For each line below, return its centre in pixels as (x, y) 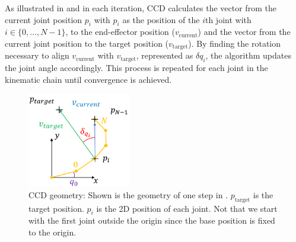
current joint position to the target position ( (87, 43)
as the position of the (161, 19)
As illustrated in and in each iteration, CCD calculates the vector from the (141, 8)
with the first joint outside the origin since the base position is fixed (152, 220)
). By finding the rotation (235, 43)
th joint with (228, 19)
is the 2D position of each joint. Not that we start (187, 208)
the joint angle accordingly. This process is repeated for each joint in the (136, 68)
